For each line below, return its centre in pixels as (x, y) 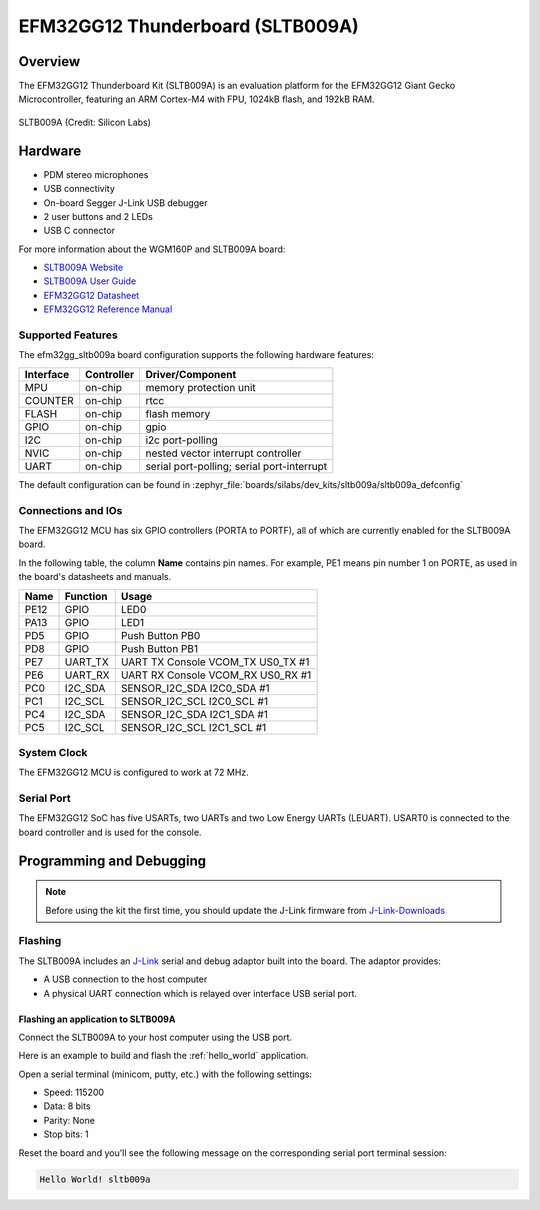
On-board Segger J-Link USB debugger (125, 202)
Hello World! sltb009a (95, 1179)
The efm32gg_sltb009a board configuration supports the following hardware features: (196, 355)
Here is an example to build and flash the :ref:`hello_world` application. (163, 1056)
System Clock (53, 752)
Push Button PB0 (160, 635)
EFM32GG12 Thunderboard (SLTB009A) (188, 26)
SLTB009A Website (83, 267)
